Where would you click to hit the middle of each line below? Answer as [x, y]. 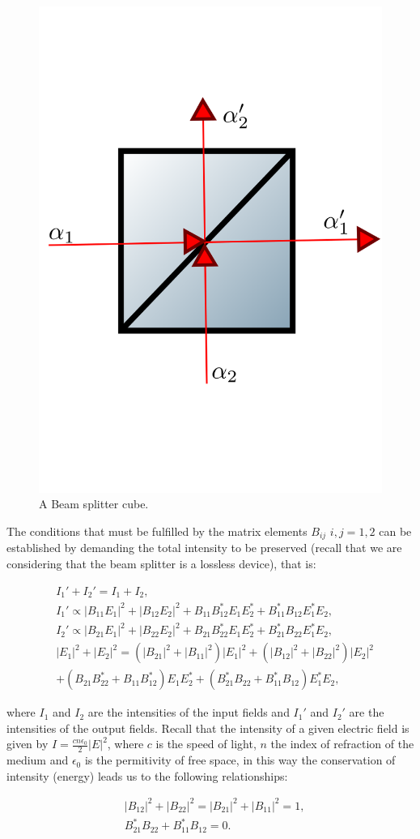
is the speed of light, [206, 744]
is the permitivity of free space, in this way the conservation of [240, 760]
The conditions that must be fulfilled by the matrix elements [157, 531]
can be [395, 531]
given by [28, 744]
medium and [38, 760]
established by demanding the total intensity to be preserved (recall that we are [204, 548]
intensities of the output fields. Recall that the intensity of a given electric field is [208, 728]
